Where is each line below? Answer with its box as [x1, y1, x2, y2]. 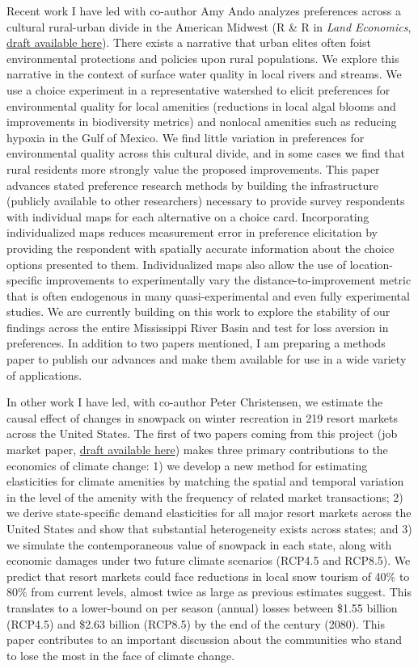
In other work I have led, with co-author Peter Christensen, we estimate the [6, 393, 383, 410]
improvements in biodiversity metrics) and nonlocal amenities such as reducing [6, 113, 397, 130]
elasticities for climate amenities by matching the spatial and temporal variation [6, 473, 404, 490]
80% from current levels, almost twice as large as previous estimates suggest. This [6, 583, 412, 600]
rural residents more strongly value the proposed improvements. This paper [6, 160, 380, 177]
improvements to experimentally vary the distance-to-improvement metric [45, 271, 412, 288]
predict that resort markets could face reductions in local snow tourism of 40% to [6, 567, 410, 584]
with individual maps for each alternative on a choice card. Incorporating [6, 208, 369, 225]
